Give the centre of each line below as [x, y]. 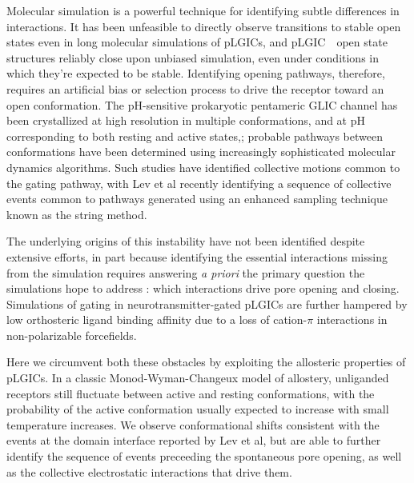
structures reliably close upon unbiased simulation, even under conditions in [193, 57]
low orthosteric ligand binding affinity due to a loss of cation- [157, 319]
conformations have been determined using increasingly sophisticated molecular [201, 152]
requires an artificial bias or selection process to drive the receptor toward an [195, 88]
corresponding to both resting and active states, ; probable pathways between [195, 136]
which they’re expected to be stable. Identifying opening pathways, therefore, [196, 73]
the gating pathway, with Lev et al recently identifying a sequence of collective [199, 183]
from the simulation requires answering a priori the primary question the [186, 272]
